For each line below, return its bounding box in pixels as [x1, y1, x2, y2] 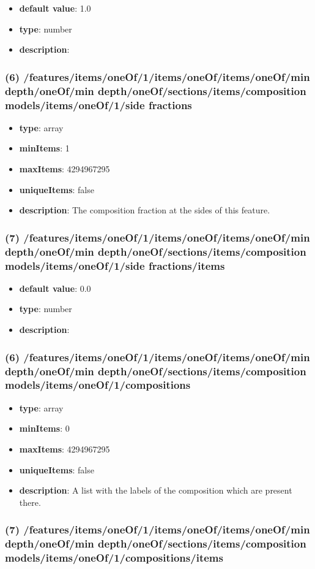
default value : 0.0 [19, 281, 91, 294]
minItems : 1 [19, 142, 70, 155]
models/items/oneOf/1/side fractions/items [5, 258, 225, 273]
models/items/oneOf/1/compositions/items [5, 550, 223, 565]
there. [19, 495, 41, 508]
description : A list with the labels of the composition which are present [19, 484, 292, 497]
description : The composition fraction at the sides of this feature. [19, 204, 270, 216]
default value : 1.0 [19, 2, 91, 14]
